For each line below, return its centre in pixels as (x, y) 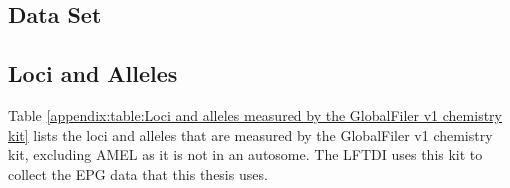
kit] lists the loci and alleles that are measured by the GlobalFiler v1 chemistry (250, 134)
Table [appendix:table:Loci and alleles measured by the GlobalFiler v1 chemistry (255, 114)
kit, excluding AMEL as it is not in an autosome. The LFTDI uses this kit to (245, 154)
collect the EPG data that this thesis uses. (138, 173)
